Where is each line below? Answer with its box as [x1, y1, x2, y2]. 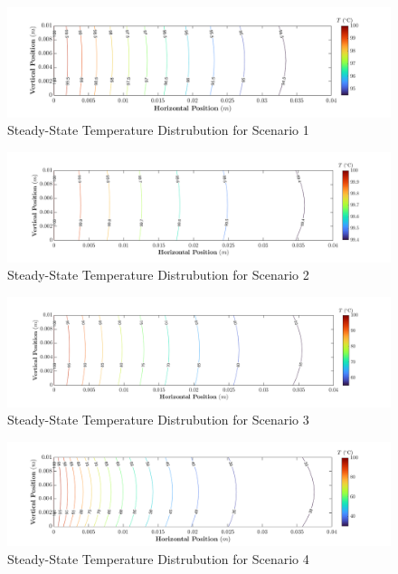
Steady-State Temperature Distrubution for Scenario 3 [7, 410, 309, 429]
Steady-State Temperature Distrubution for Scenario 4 [7, 549, 309, 568]
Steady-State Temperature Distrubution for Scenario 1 [7, 120, 309, 139]
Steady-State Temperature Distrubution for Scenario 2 [7, 265, 309, 284]
